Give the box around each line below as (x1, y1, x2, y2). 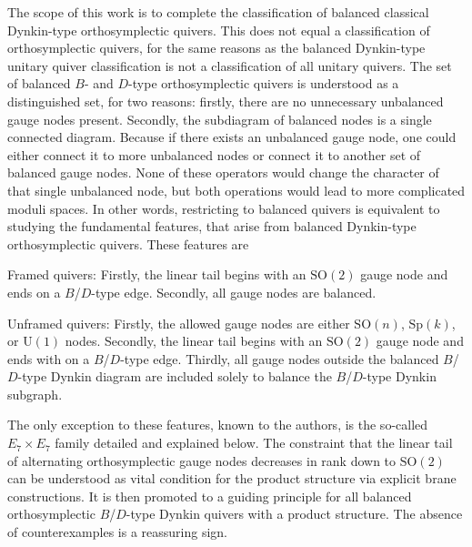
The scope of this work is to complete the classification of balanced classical (7, 3, 429, 21)
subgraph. (7, 384, 63, 403)
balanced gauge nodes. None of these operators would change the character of (7, 163, 439, 182)
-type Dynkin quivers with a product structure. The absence (126, 504, 463, 523)
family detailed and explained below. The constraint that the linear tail (55, 433, 453, 452)
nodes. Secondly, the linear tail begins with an (65, 331, 323, 350)
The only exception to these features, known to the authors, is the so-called (7, 415, 428, 434)
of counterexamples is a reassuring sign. (7, 522, 227, 542)
